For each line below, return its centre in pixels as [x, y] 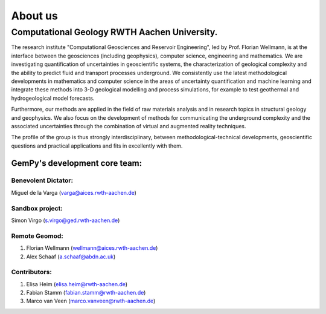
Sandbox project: [37, 208]
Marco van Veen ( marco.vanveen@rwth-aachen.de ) [91, 301]
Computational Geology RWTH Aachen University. [114, 32]
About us [35, 16]
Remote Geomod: [37, 236]
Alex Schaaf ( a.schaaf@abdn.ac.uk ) [71, 257]
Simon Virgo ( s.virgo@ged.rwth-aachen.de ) [66, 220]
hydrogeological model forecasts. [53, 98]
